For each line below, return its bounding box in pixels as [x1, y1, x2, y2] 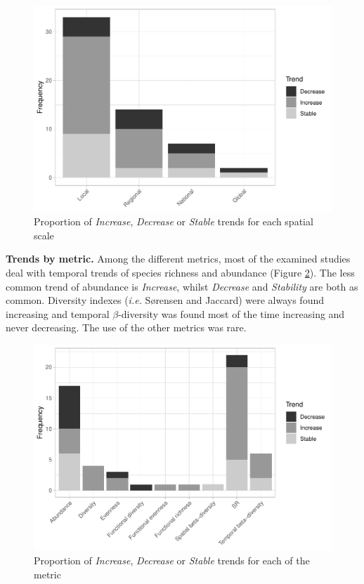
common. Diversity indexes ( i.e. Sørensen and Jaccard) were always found [6, 293, 325, 307]
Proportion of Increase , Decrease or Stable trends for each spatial [34, 214, 313, 229]
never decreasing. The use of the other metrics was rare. [6, 320, 247, 335]
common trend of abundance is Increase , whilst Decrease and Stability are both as [6, 279, 358, 293]
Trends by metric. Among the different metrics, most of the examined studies [6, 251, 351, 266]
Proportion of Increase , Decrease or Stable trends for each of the [34, 553, 310, 567]
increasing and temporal [6, 306, 110, 321]
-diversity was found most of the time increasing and [118, 306, 345, 321]
